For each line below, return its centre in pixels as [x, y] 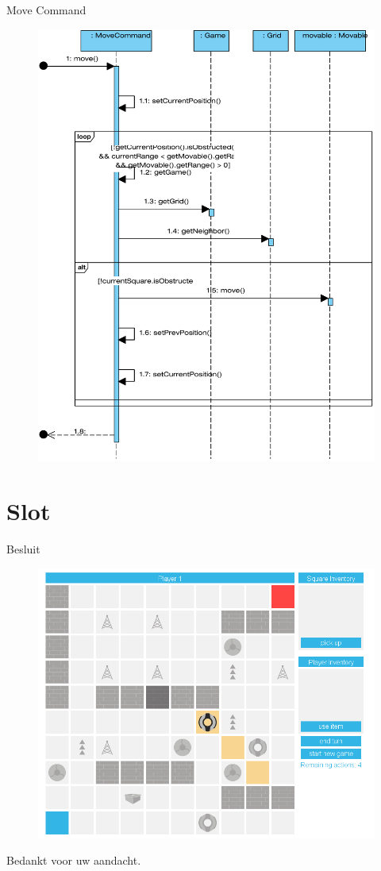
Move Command [46, 10]
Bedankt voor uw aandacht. [74, 860]
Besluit [23, 549]
